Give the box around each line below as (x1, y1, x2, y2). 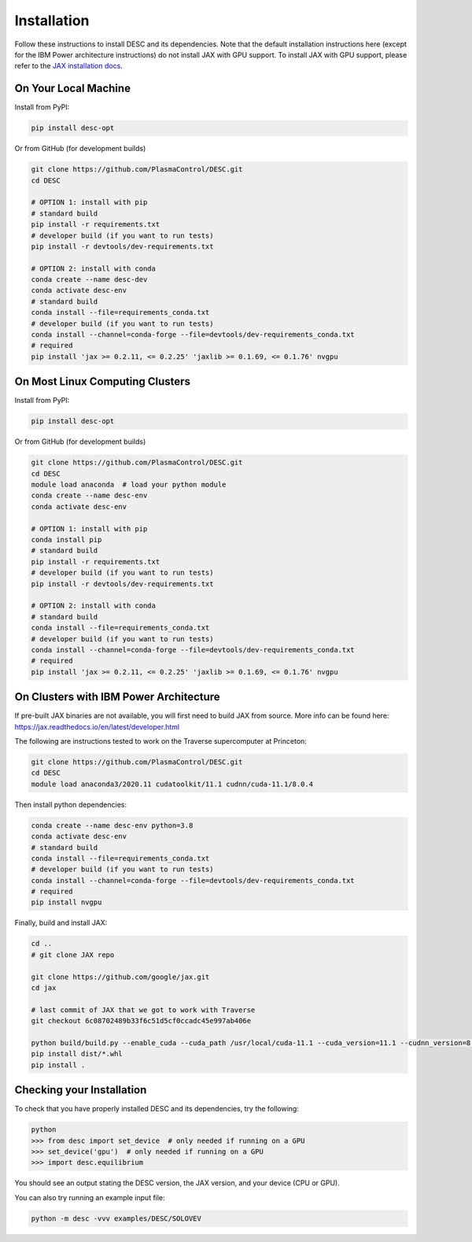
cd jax (31, 983, 57, 992)
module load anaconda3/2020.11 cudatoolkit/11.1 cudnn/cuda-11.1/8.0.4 (31, 779, 314, 789)
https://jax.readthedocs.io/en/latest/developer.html (14, 722, 180, 731)
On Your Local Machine (14, 82, 131, 95)
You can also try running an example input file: (14, 1192, 165, 1202)
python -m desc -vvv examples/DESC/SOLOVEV (31, 1214, 202, 1223)
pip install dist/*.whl (31, 1049, 124, 1059)
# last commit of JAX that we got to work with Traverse (31, 1005, 256, 1015)
